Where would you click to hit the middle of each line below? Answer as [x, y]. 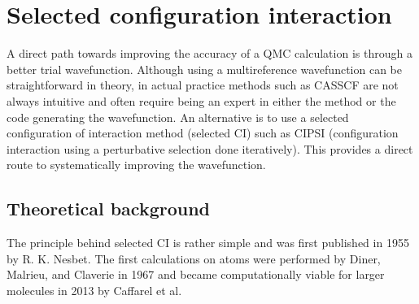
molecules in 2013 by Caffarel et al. [94, 290]
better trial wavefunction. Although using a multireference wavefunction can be [204, 69]
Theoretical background [109, 208]
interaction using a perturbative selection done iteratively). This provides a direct [210, 148]
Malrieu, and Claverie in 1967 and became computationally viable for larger [196, 274]
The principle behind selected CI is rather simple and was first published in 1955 [208, 243]
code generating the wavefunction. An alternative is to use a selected [178, 117]
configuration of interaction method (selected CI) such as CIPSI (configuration [203, 133]
